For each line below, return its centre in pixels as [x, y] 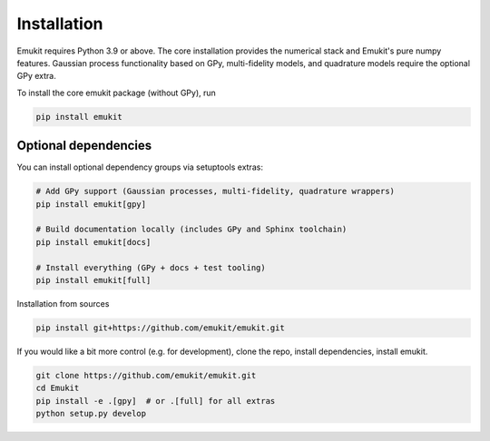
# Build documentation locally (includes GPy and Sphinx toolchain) [191, 230]
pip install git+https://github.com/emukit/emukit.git [160, 328]
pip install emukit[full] [93, 280]
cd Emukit [58, 388]
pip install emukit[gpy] [91, 204]
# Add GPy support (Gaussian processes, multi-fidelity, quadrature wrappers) [215, 191]
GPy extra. [36, 76]
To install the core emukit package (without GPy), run [117, 93]
